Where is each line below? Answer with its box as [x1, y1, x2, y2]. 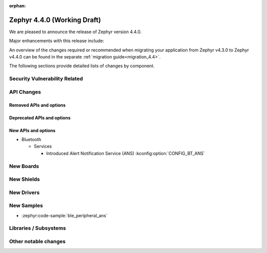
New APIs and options [9, 127, 56, 133]
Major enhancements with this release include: [9, 38, 104, 44]
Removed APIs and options [9, 102, 66, 108]
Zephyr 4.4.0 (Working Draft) [9, 15, 101, 24]
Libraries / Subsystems [9, 225, 66, 232]
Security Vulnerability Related [9, 75, 84, 82]
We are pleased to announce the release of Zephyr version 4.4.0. [9, 29, 142, 35]
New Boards [9, 162, 40, 169]
